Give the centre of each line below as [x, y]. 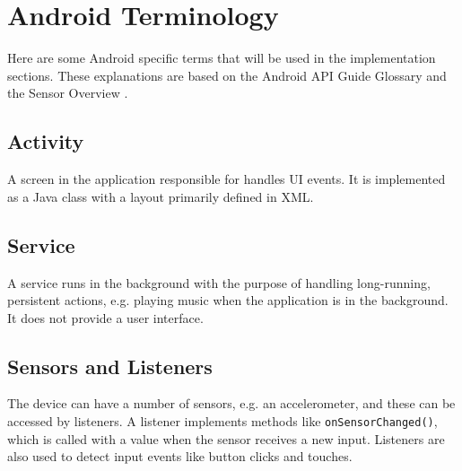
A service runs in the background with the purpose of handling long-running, [219, 282]
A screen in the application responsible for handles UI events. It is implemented [227, 179]
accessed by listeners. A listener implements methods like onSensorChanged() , [222, 421]
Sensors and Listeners [110, 366]
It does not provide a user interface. [105, 317]
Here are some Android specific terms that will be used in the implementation [222, 58]
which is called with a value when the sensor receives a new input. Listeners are [226, 438]
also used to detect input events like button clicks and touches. [180, 456]
